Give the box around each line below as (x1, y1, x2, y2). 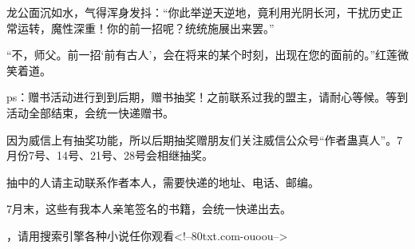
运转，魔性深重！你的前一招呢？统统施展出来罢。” (17, 19, 275, 36)
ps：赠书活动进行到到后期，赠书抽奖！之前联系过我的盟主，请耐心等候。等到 (6, 89, 409, 105)
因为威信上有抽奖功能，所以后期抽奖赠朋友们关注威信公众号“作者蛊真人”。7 (6, 131, 403, 148)
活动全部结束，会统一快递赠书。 (6, 104, 174, 121)
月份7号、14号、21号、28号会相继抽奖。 (6, 147, 213, 164)
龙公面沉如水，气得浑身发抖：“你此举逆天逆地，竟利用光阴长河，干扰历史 (6, 4, 392, 20)
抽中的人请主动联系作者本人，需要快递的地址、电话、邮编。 (6, 173, 319, 190)
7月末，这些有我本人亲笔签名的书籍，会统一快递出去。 (6, 200, 291, 217)
